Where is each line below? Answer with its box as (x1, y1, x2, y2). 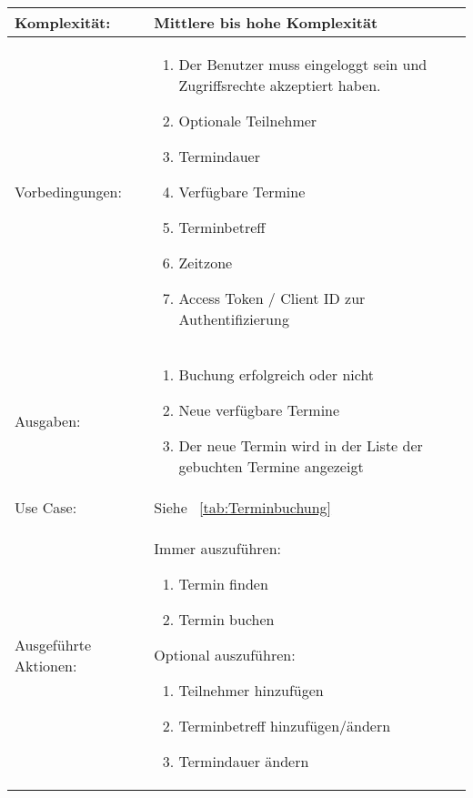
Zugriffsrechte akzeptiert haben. (178, 75, 381, 96)
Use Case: (15, 497, 77, 518)
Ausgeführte (15, 633, 92, 655)
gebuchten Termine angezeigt (178, 456, 364, 477)
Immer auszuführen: (154, 538, 282, 559)
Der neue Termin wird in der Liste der (178, 435, 423, 456)
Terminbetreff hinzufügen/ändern (178, 715, 391, 736)
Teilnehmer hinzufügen (178, 680, 324, 701)
